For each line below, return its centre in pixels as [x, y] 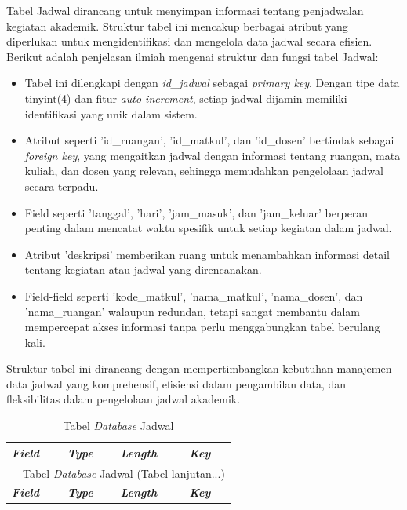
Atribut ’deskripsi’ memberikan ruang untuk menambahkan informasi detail [207, 254]
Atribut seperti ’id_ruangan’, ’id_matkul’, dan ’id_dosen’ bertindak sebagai [209, 140]
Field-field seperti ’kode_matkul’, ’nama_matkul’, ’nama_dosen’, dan [194, 295]
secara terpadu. [62, 186]
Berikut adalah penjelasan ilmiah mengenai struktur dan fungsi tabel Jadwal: [193, 56]
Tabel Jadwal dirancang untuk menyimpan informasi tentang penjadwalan [185, 10]
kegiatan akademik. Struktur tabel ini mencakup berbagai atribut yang [177, 25]
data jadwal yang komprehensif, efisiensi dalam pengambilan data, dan [176, 383]
